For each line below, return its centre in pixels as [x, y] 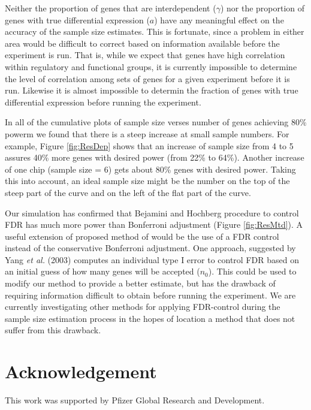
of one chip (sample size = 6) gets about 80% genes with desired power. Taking [150, 169]
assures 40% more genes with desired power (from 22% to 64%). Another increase [155, 157]
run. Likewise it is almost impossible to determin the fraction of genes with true [152, 90]
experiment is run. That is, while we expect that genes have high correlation [145, 55]
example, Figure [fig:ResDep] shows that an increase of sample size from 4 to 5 [149, 145]
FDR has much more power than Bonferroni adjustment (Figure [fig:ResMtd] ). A [154, 224]
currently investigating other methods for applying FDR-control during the [143, 307]
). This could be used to [252, 271]
